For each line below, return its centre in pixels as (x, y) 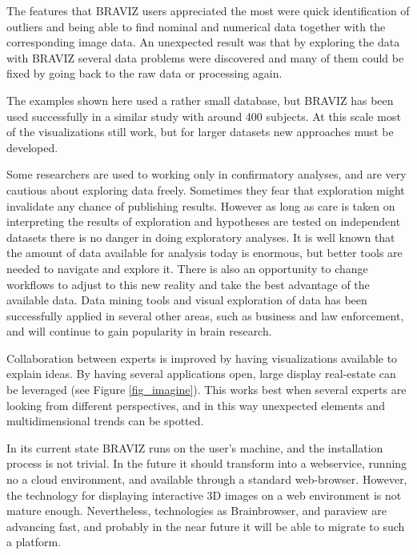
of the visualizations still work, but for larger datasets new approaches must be (200, 132)
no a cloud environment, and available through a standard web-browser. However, (207, 479)
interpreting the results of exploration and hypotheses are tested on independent (204, 221)
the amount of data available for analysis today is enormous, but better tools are (204, 253)
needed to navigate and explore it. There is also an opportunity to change (187, 268)
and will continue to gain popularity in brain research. (139, 331)
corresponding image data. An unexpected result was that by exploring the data (203, 42)
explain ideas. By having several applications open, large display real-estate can (201, 374)
